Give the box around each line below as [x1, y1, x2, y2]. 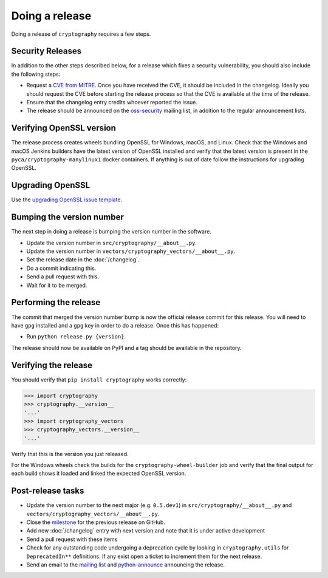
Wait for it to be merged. [26, 281, 87, 289]
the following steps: [11, 70, 61, 78]
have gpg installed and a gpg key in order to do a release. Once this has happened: [11, 321, 219, 329]
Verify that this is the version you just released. [11, 450, 129, 457]
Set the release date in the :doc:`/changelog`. [26, 256, 140, 263]
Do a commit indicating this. [26, 264, 97, 272]
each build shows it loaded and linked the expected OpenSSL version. [11, 470, 186, 477]
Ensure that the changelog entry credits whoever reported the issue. [26, 99, 197, 106]
